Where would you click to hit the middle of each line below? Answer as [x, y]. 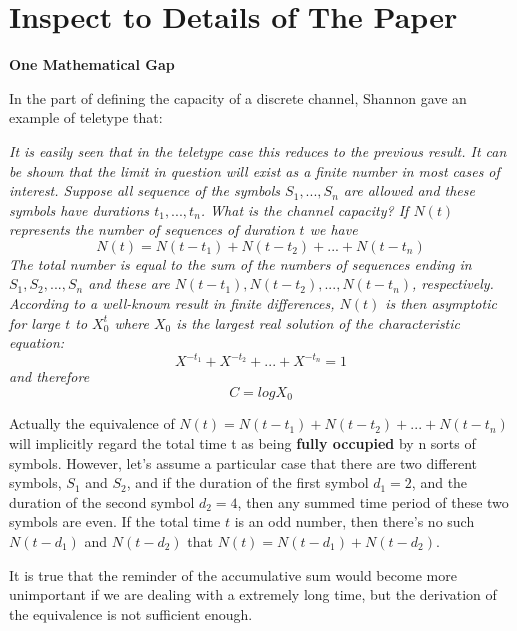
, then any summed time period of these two [373, 501]
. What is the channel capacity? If [304, 209]
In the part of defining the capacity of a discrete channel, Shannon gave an [238, 97]
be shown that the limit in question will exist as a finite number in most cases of [254, 170]
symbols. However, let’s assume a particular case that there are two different [243, 462]
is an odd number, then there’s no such [354, 521]
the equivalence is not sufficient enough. [131, 613]
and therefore [49, 376]
